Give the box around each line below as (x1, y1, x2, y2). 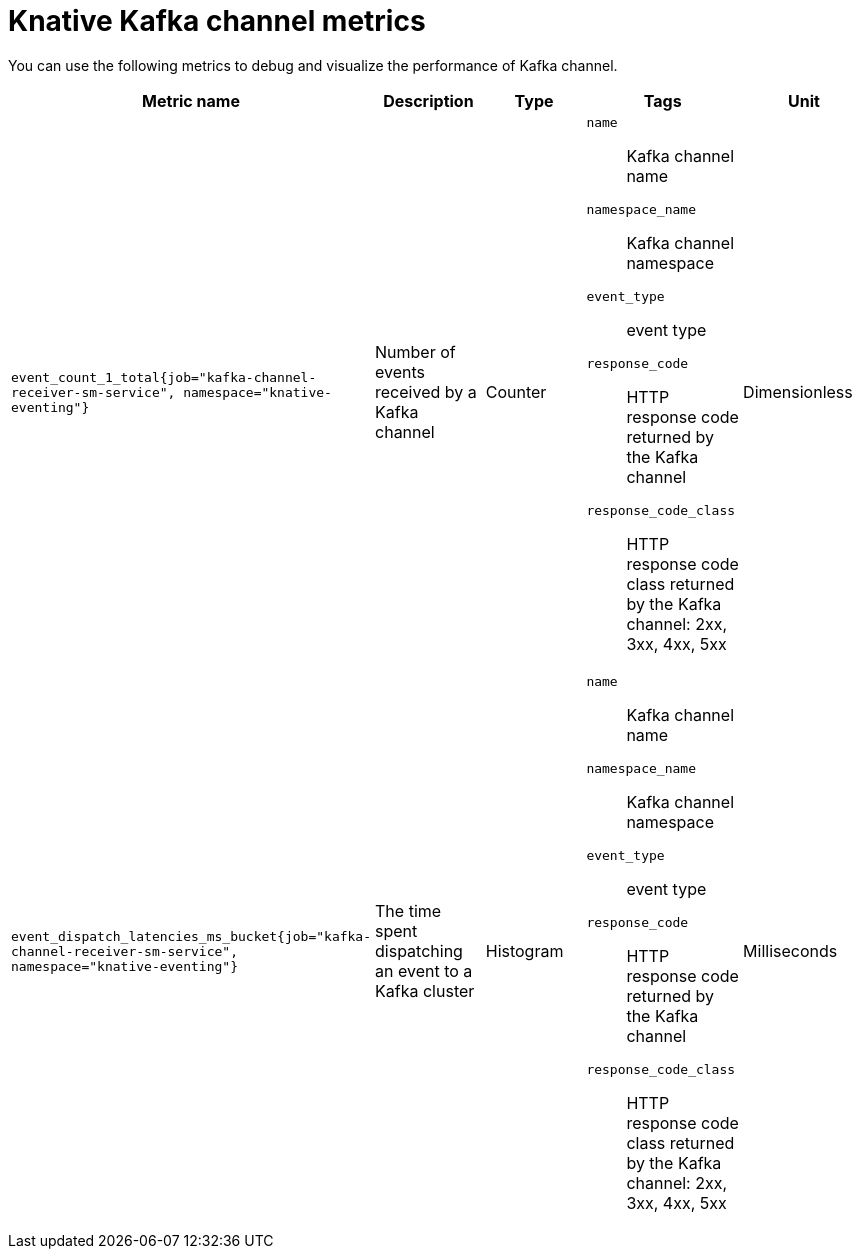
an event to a (375, 961, 473, 982)
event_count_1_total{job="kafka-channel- (11, 369, 317, 385)
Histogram (485, 941, 564, 962)
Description (383, 90, 474, 111)
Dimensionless (743, 382, 853, 403)
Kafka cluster (375, 981, 475, 1002)
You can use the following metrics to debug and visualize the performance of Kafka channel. (8, 56, 618, 74)
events (375, 362, 426, 383)
